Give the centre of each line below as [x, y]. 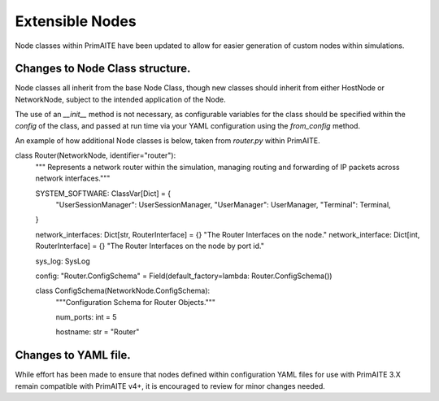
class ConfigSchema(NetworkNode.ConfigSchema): [123, 291]
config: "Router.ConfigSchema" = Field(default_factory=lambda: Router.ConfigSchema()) [184, 276]
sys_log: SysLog [63, 261]
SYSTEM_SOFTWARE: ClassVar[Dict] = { [103, 193]
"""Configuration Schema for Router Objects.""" [135, 302]
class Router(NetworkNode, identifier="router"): [96, 155]
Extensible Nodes [76, 21]
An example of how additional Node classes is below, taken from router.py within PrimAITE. [167, 141]
